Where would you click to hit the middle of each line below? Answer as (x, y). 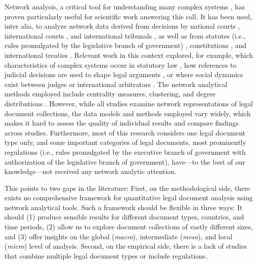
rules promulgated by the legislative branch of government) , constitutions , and (126, 45)
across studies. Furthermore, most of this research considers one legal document (125, 132)
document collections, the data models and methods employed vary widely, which (128, 113)
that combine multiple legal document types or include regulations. (106, 255)
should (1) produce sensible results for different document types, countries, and (124, 217)
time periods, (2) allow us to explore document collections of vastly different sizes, (129, 227)
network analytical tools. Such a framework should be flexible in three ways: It (124, 207)
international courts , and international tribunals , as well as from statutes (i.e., (125, 35)
